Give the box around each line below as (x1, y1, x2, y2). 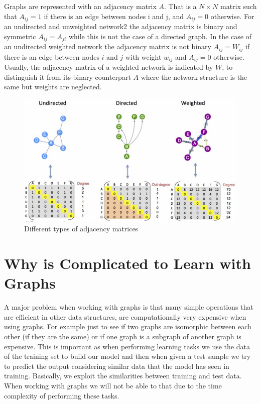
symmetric (4, 31, 36, 41)
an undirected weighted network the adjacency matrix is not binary (4, 41, 211, 52)
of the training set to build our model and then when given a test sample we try (4, 351, 251, 361)
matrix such (220, 1, 257, 11)
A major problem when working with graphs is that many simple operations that (4, 302, 253, 312)
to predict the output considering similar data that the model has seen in (4, 360, 229, 371)
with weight (125, 51, 162, 62)
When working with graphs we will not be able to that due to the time (4, 380, 222, 390)
